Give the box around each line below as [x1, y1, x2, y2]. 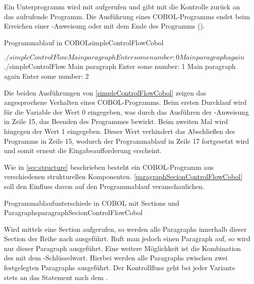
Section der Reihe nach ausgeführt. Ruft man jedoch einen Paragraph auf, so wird [4, 233, 251, 244]
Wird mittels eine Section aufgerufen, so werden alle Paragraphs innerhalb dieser [4, 223, 247, 234]
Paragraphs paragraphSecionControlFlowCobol [4, 207, 143, 218]
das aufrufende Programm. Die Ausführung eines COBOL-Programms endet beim [4, 11, 250, 21]
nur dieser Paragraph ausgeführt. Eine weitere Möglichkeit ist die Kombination [4, 243, 241, 253]
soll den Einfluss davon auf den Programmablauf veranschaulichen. [4, 181, 204, 191]
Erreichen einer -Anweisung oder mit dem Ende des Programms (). [4, 21, 205, 31]
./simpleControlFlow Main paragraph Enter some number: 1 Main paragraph [4, 61, 236, 71]
